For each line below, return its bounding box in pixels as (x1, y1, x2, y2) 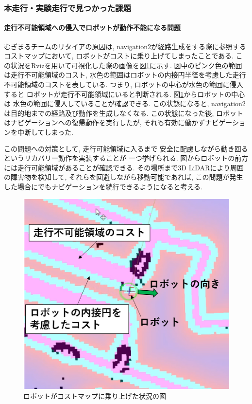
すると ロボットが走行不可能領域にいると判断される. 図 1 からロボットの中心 (4, 89, 245, 99)
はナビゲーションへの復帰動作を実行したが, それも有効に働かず (4, 117, 205, 128)
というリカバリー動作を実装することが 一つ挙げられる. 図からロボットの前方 (4, 153, 249, 163)
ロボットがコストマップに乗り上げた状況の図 (23, 390, 166, 401)
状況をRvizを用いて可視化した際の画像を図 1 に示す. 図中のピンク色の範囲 (10, 60, 242, 70)
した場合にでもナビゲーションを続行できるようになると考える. (4, 181, 202, 191)
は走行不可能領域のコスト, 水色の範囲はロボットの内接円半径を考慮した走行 (4, 70, 246, 80)
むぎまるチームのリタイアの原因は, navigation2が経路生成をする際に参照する (4, 41, 246, 51)
